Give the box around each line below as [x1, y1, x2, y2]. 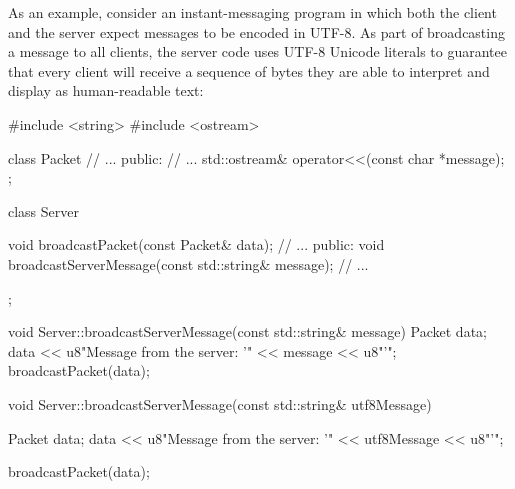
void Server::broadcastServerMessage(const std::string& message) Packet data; [8, 321, 487, 342]
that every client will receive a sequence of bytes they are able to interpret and [8, 60, 490, 81]
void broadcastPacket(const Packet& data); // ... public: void [8, 234, 385, 255]
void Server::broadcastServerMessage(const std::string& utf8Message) [8, 393, 432, 414]
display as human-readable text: [8, 80, 204, 101]
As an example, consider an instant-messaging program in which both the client [8, 2, 497, 22]
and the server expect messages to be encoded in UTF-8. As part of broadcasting [8, 21, 505, 42]
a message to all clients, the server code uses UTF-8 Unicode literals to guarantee [8, 41, 507, 62]
